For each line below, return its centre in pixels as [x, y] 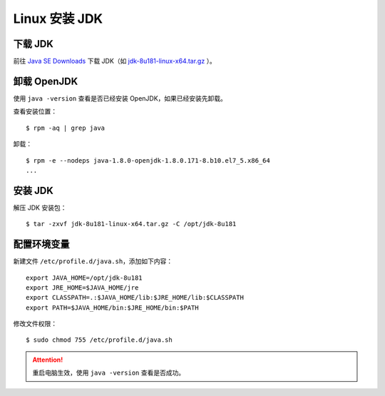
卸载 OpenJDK [46, 81]
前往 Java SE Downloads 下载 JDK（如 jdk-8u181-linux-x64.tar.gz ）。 [115, 61]
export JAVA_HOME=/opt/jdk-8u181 [84, 278]
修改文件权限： [35, 324]
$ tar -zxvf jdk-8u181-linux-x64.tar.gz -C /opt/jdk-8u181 [131, 224]
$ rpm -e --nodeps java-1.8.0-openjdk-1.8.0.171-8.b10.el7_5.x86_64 [148, 160]
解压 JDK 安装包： [40, 208]
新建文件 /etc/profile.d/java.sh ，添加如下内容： [93, 261]
